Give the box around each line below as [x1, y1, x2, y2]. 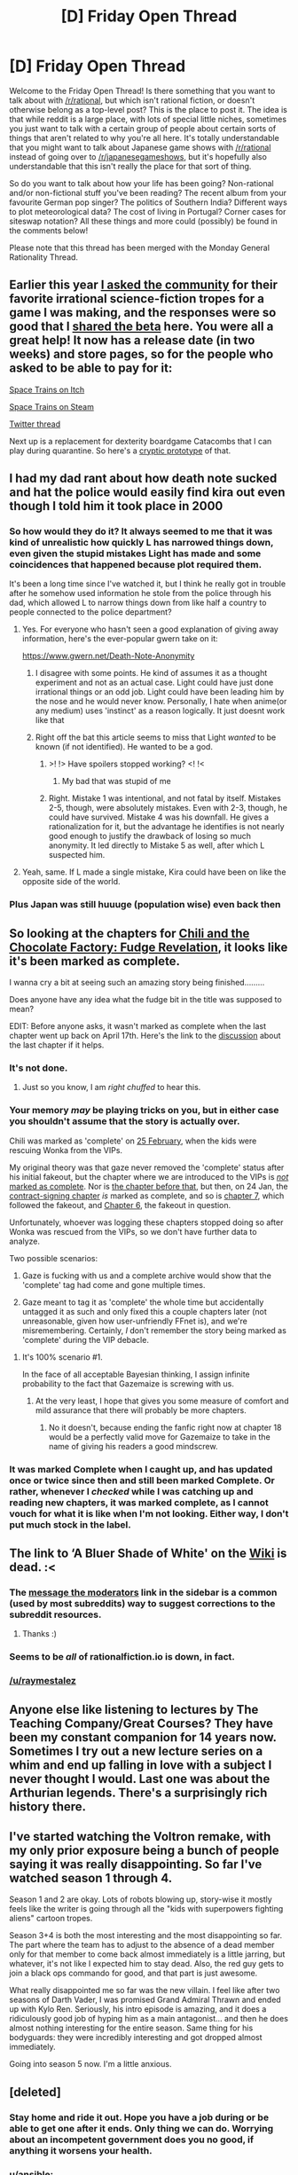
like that [35, 715, 65, 726]
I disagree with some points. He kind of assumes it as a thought [35, 668, 268, 679]
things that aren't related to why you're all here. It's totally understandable [9, 132, 279, 143]
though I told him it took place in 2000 [9, 499, 223, 514]
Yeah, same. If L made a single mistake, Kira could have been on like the [21, 867, 286, 877]
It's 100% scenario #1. [21, 1351, 104, 1362]
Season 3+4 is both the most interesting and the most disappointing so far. [9, 1930, 282, 1941]
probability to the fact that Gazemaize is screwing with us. [21, 1378, 235, 1389]
